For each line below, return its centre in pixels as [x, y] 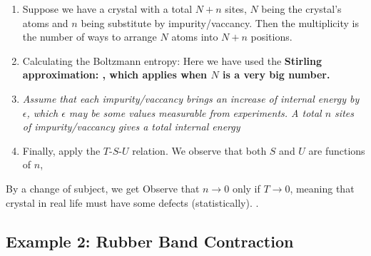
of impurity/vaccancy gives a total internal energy [131, 127]
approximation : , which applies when [115, 75]
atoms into [195, 37]
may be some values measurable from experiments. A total [195, 112]
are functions [337, 150]
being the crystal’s [301, 9]
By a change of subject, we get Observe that [103, 188]
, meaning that [322, 188]
